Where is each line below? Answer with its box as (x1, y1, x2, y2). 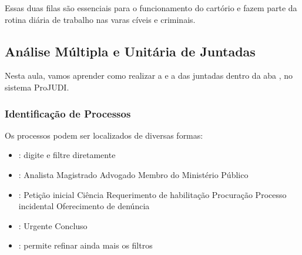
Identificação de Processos (5, 106, 131, 120)
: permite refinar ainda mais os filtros (18, 239, 153, 251)
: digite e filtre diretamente (18, 149, 116, 161)
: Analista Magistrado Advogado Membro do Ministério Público (18, 168, 249, 180)
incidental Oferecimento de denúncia (18, 200, 150, 212)
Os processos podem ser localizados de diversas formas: (5, 129, 203, 141)
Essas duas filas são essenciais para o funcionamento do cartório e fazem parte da (5, 2, 297, 14)
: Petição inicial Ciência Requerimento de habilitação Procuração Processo (18, 188, 287, 200)
